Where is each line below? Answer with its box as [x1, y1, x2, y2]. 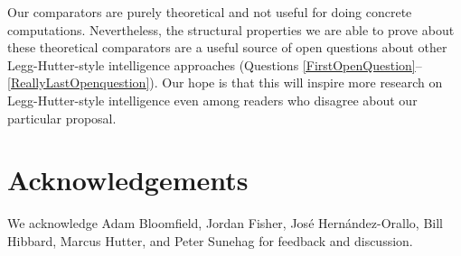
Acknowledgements [7, 161, 249, 198]
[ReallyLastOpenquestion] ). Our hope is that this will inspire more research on [7, 73, 443, 92]
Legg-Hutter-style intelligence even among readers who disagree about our [7, 90, 418, 109]
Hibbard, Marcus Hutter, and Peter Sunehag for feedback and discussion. [7, 231, 413, 250]
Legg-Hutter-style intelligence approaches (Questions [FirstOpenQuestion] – [7, 55, 422, 74]
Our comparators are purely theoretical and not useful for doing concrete [7, 3, 412, 21]
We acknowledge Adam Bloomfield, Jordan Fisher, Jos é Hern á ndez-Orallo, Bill [7, 214, 443, 233]
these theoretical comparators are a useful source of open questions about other [7, 38, 447, 57]
